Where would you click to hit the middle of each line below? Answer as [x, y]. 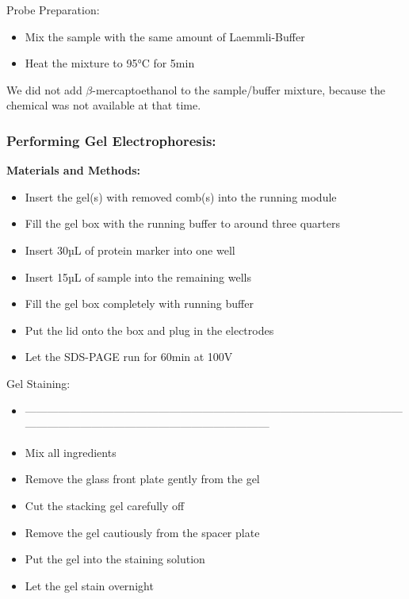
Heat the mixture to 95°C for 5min [110, 63]
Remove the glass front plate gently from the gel [142, 479]
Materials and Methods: [74, 170]
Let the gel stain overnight [89, 585]
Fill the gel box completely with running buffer [139, 303]
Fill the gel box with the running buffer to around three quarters [183, 223]
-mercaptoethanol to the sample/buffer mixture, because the [239, 89]
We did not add [44, 89]
